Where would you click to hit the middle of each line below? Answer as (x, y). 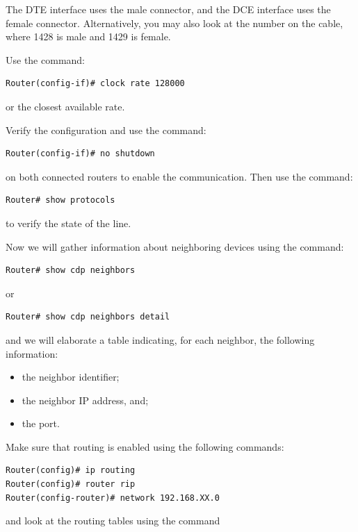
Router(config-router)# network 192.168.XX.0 (113, 498)
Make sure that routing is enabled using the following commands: (145, 446)
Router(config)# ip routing (71, 471)
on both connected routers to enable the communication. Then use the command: (179, 176)
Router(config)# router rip (71, 484)
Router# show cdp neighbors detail (88, 317)
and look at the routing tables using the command (113, 521)
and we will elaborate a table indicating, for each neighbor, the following (160, 339)
